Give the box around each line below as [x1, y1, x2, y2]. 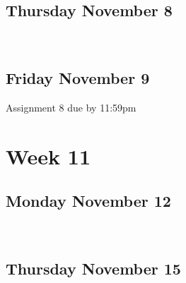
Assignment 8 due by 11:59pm [6, 100, 136, 114]
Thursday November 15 [6, 258, 181, 279]
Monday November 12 [6, 190, 171, 212]
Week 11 [6, 141, 91, 170]
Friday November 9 [6, 67, 150, 89]
